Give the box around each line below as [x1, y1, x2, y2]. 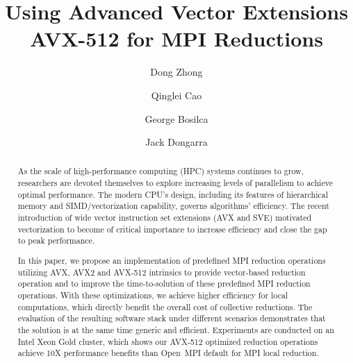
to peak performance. [17, 235, 95, 246]
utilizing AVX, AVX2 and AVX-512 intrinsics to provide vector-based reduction [17, 266, 306, 278]
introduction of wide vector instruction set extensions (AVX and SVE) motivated [17, 212, 312, 223]
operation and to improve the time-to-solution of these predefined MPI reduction [17, 278, 311, 289]
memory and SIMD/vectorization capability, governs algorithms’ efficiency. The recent [17, 200, 329, 212]
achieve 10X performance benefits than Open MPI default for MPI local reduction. [17, 347, 319, 359]
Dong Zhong [150, 65, 203, 79]
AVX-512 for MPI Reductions [30, 24, 323, 53]
